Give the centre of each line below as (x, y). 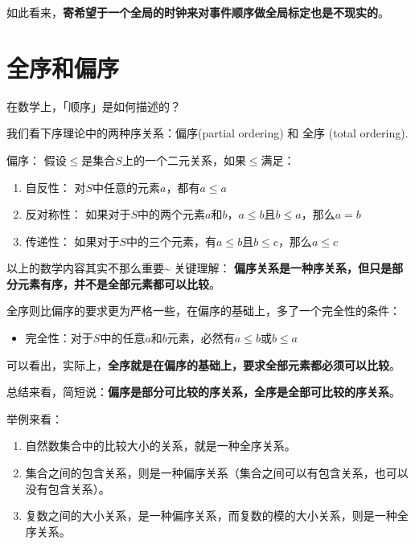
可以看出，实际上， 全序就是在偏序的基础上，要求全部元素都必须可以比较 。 (203, 364)
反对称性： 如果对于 (78, 214)
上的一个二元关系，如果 (184, 160)
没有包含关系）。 (68, 488)
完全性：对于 (59, 338)
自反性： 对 (55, 187)
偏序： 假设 (37, 160)
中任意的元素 (127, 187)
